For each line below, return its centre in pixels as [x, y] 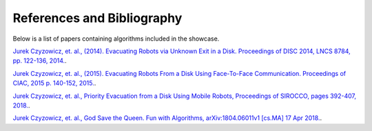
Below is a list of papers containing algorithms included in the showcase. [116, 39]
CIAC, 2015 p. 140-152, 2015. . [54, 83]
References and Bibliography [97, 18]
